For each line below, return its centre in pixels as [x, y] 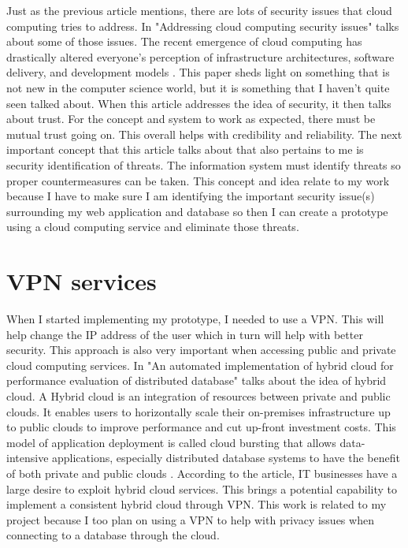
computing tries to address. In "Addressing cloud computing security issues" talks [203, 26]
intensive [28, 458]
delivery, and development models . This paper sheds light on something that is [198, 72]
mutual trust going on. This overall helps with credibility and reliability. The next [204, 134]
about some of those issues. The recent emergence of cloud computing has [184, 41]
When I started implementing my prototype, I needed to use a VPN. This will [195, 319]
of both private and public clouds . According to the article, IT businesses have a [202, 473]
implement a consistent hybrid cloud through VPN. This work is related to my [197, 504]
